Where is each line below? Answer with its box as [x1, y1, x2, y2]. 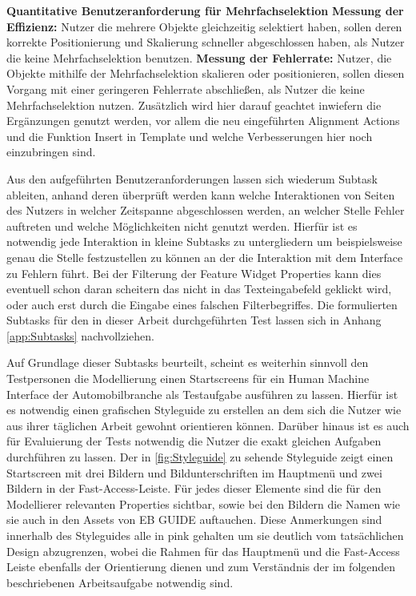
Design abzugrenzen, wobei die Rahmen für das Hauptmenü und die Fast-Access [6, 542, 400, 559]
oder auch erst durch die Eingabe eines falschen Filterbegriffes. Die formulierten [6, 296, 398, 312]
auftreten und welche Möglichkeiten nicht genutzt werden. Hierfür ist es [6, 217, 358, 234]
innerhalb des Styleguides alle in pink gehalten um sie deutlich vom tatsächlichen [6, 527, 404, 543]
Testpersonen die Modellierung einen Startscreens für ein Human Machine [6, 370, 370, 387]
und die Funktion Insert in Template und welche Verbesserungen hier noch [6, 127, 373, 144]
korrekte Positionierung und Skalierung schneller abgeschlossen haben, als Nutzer [6, 34, 405, 50]
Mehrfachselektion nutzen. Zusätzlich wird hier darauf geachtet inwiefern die [6, 96, 382, 113]
